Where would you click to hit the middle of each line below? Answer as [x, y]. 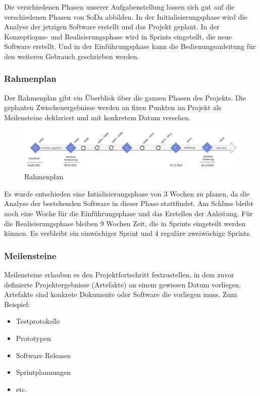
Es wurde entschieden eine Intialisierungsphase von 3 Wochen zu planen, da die [127, 193]
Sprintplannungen [43, 372]
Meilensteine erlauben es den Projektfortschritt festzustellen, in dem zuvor [119, 275]
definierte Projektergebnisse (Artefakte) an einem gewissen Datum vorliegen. [123, 284]
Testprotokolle [38, 321]
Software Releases [43, 355]
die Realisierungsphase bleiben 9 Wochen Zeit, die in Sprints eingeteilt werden [125, 223]
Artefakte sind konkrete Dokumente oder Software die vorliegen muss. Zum [121, 294]
